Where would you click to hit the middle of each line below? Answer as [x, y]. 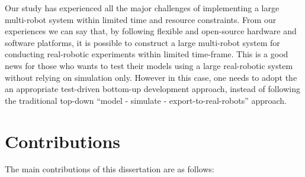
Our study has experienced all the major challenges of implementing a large [142, 8]
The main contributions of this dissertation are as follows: [110, 169]
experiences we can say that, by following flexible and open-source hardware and [151, 31]
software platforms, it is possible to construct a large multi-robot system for [142, 42]
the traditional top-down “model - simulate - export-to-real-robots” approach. [146, 100]
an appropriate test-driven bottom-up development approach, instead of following [152, 89]
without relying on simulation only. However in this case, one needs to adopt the [151, 77]
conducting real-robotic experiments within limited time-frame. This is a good [147, 54]
